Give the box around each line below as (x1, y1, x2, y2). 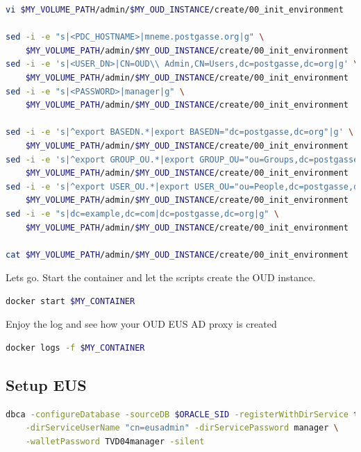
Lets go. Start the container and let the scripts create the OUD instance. (6, 270, 316, 285)
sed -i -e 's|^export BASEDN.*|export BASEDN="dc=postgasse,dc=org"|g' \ (6, 127, 354, 137)
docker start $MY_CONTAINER (6, 296, 135, 306)
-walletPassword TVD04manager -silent (25, 437, 205, 447)
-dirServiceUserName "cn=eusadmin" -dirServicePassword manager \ (25, 423, 339, 433)
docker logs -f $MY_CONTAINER (6, 343, 145, 353)
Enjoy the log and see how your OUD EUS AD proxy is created (6, 317, 277, 331)
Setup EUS (6, 374, 87, 396)
